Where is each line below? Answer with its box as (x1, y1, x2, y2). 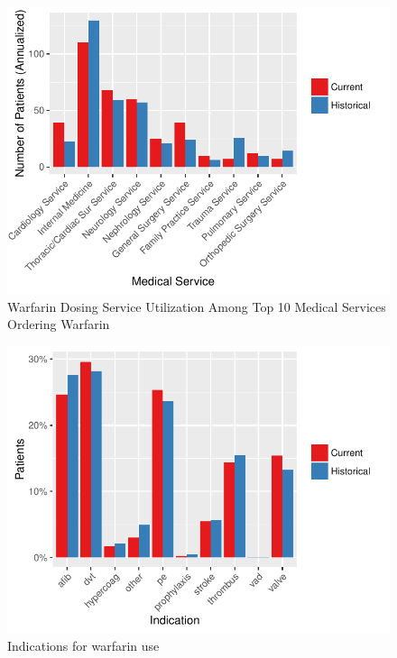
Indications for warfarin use (7, 635, 160, 654)
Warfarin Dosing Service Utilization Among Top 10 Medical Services (7, 297, 386, 315)
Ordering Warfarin (7, 315, 110, 334)
